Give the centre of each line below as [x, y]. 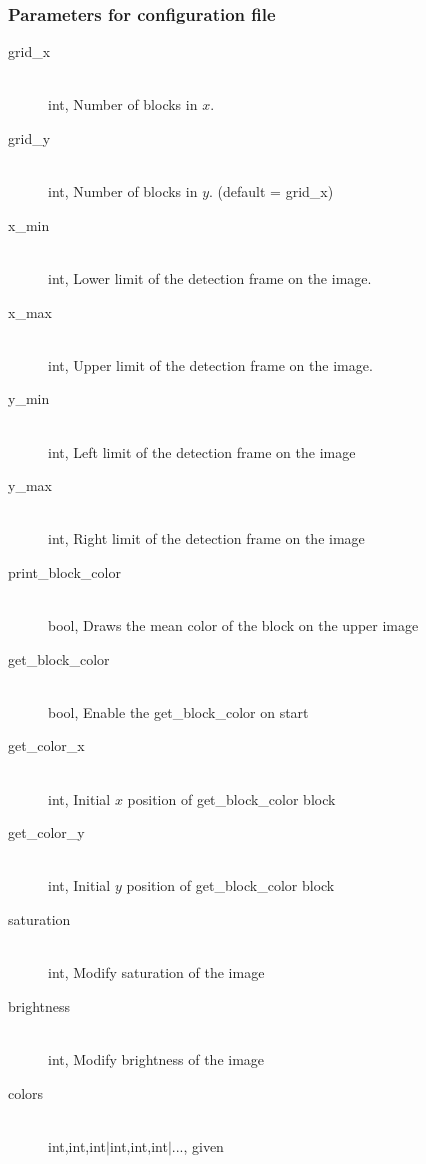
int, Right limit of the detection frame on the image [206, 538]
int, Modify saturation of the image [156, 972]
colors [26, 1092]
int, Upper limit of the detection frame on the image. [210, 364]
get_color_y [46, 832]
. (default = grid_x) [271, 191]
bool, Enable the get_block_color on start [178, 711]
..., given [197, 1145]
